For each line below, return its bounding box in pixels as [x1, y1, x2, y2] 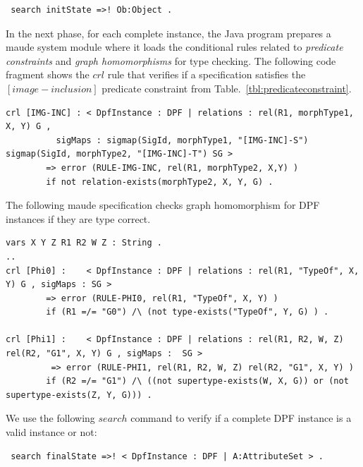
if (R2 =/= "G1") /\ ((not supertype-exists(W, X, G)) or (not [46, 376, 349, 387]
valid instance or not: [6, 425, 97, 439]
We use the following [6, 411, 95, 425]
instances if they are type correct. [6, 211, 151, 226]
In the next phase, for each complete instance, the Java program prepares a [6, 25, 331, 40]
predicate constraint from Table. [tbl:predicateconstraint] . [101, 80, 352, 95]
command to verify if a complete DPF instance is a [130, 411, 352, 425]
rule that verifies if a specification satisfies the [107, 67, 306, 82]
